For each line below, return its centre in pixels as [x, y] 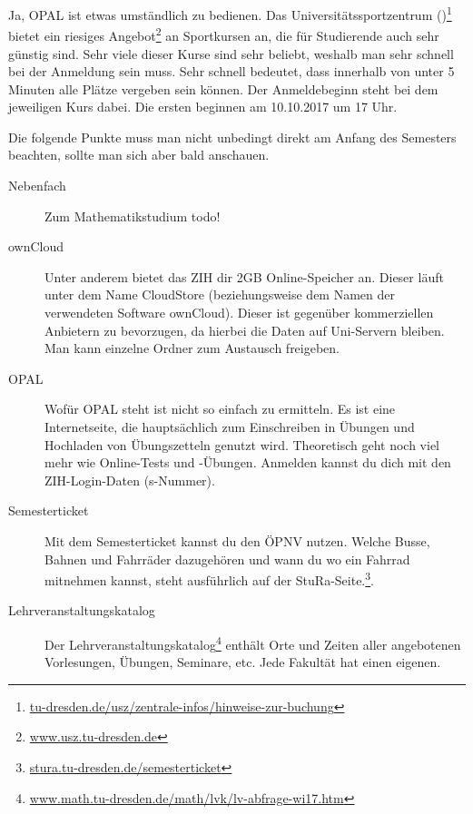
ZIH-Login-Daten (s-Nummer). [130, 480]
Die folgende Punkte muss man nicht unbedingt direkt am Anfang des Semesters [232, 137]
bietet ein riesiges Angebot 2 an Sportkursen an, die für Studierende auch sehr [224, 34]
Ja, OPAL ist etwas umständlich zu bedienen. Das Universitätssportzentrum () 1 [230, 13]
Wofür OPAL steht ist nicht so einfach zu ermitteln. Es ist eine [220, 409]
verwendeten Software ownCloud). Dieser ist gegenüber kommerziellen [239, 313]
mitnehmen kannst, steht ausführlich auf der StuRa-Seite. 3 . [210, 579]
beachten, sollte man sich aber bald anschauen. [139, 155]
